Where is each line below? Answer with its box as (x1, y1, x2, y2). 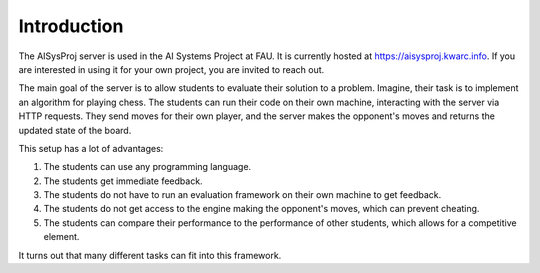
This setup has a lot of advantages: (18, 142, 164, 154)
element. (43, 231, 80, 243)
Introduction (18, 15, 124, 37)
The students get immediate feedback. (43, 175, 204, 187)
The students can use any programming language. (43, 161, 252, 173)
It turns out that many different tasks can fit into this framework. (18, 249, 282, 261)
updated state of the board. (18, 124, 132, 136)
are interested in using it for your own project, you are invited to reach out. (18, 63, 325, 75)
